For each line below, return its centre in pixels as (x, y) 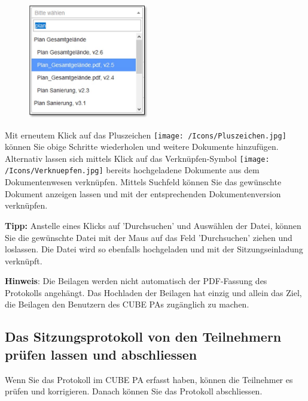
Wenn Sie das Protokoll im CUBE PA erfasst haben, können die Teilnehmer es (149, 379)
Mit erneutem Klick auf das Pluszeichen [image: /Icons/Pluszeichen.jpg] (146, 135)
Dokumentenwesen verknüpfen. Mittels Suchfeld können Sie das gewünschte (143, 182)
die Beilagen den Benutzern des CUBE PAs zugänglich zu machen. (127, 304)
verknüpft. (24, 260)
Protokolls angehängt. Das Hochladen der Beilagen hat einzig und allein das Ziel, (153, 292)
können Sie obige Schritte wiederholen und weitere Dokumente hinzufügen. (142, 147)
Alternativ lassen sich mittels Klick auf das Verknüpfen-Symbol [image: (137, 158)
